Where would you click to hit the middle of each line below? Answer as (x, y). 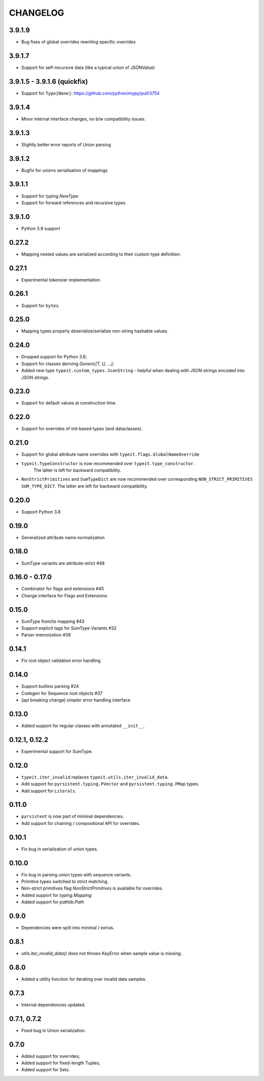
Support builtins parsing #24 (50, 686)
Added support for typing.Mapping (56, 895)
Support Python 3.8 (41, 512)
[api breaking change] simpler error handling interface (76, 700)
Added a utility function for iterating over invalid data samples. (84, 979)
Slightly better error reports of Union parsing (66, 144)
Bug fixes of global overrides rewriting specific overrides (78, 42)
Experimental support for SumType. (57, 751)
